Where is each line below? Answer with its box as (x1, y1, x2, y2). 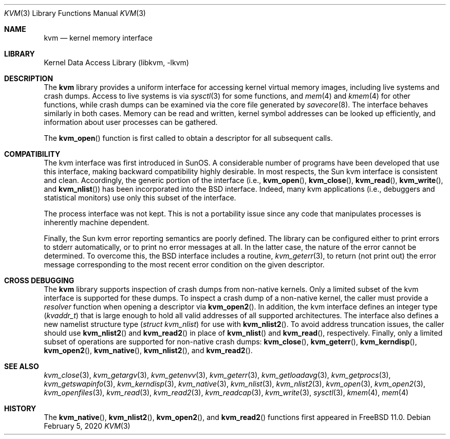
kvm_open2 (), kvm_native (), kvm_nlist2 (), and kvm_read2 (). (44, 346, 253, 355)
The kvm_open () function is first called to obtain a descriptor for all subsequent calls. (44, 134, 333, 142)
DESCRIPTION (4, 74, 53, 83)
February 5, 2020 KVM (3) (44, 422, 130, 430)
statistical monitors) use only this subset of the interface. (44, 193, 236, 202)
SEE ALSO (4, 362, 39, 371)
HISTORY (4, 404, 36, 413)
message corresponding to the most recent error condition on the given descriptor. (44, 260, 325, 269)
